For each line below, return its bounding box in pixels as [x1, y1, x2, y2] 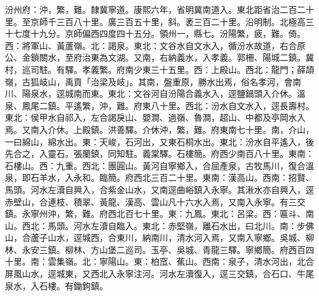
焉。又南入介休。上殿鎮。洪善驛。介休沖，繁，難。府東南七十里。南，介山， [5, 123, 314, 135]
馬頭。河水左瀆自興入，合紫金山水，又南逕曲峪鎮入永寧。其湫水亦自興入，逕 [5, 183, 314, 195]
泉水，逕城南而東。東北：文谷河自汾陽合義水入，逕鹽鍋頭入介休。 [30, 87, 297, 100]
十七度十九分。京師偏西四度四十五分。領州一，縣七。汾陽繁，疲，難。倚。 [5, 27, 306, 40]
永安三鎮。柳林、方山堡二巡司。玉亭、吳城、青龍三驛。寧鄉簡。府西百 [21, 243, 306, 256]
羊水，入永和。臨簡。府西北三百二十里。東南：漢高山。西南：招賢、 [39, 171, 314, 184]
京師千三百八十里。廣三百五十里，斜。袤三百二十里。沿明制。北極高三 [30, 15, 314, 28]
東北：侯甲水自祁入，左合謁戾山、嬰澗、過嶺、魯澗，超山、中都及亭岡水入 [5, 111, 306, 124]
